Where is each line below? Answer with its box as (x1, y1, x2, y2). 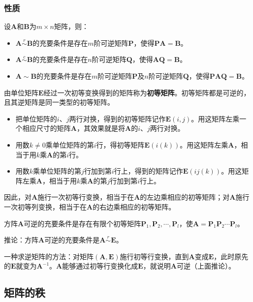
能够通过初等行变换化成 (62, 261, 138, 271)
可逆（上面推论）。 (177, 261, 236, 271)
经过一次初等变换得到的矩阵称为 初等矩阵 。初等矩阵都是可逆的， (43, 87, 251, 97)
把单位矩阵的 (15, 113, 57, 123)
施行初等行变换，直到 (120, 251, 189, 261)
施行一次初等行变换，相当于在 (37, 192, 134, 202)
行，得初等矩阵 (96, 139, 145, 150)
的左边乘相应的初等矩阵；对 (140, 192, 230, 202)
